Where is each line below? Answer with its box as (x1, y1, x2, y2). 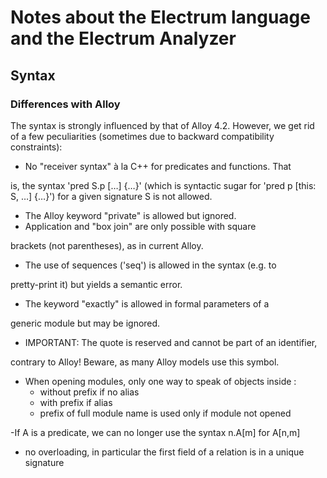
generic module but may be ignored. (10, 317, 161, 329)
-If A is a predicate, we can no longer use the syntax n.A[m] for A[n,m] (10, 426, 301, 438)
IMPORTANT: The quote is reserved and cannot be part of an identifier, (24, 336, 318, 348)
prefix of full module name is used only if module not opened (39, 407, 292, 419)
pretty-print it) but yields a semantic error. (10, 278, 183, 290)
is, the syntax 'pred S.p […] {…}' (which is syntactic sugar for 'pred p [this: (10, 179, 317, 191)
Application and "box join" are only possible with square (24, 220, 257, 232)
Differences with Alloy (10, 97, 121, 111)
